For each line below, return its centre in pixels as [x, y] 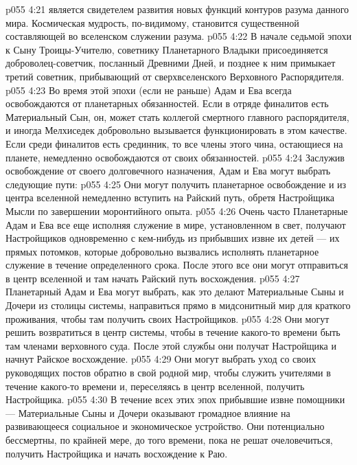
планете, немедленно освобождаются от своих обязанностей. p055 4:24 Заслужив [175, 157]
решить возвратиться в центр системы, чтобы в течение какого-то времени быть [173, 332]
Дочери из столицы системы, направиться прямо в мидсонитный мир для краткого [178, 305]
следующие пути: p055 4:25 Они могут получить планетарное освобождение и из [176, 184]
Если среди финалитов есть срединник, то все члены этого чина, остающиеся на [174, 143]
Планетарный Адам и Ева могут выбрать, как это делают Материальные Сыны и [175, 292]
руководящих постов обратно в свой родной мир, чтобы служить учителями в [168, 373]
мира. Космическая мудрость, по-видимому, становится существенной [152, 22]
